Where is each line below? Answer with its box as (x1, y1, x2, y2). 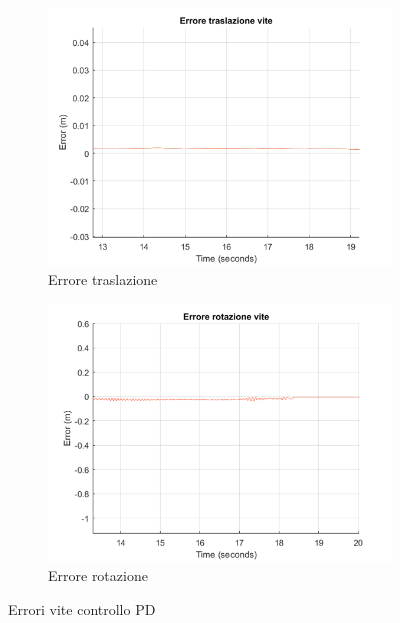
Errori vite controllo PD (8, 599, 156, 620)
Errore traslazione (48, 269, 158, 290)
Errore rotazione (48, 565, 148, 586)
